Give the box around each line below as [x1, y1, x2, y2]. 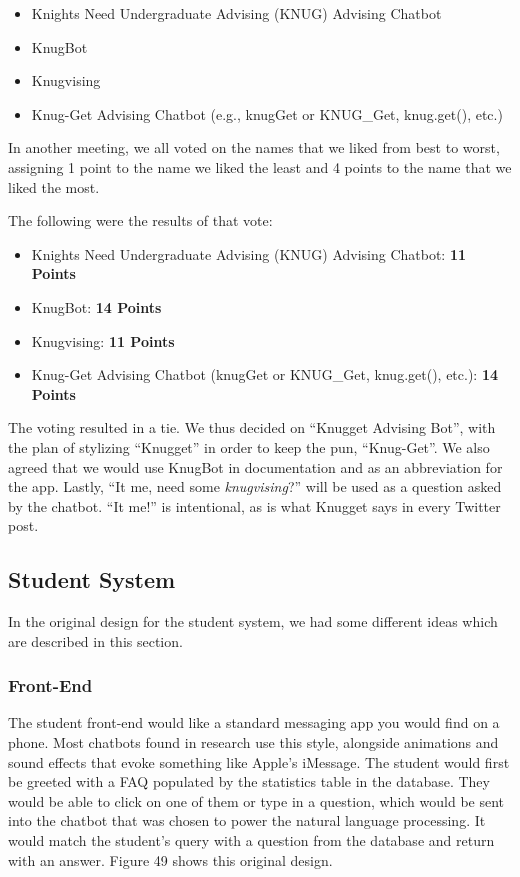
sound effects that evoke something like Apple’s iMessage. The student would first [8, 751, 510, 772]
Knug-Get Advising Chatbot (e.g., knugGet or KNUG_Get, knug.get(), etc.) [31, 103, 503, 124]
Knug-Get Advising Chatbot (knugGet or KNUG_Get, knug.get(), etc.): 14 [31, 364, 499, 385]
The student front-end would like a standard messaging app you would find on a [8, 712, 500, 733]
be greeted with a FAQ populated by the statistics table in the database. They [8, 771, 490, 792]
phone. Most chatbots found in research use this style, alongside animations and [8, 732, 499, 753]
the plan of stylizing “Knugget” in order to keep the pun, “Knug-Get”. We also [8, 436, 490, 457]
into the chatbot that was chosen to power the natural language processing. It [8, 810, 486, 831]
